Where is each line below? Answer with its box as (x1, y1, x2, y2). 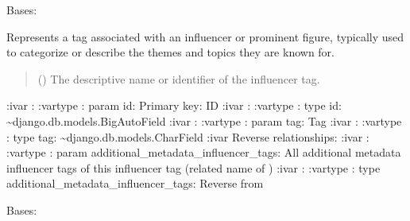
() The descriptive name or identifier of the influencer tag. (37, 70, 320, 87)
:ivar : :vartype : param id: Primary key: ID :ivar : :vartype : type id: (6, 97, 342, 114)
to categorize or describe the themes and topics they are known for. (6, 44, 335, 60)
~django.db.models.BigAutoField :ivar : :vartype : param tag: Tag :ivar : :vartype (6, 112, 402, 129)
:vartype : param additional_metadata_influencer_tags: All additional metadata (6, 144, 401, 161)
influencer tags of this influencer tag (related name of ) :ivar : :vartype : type (6, 159, 381, 176)
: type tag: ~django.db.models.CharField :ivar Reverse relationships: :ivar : (6, 128, 369, 145)
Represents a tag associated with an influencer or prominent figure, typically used (6, 28, 404, 45)
